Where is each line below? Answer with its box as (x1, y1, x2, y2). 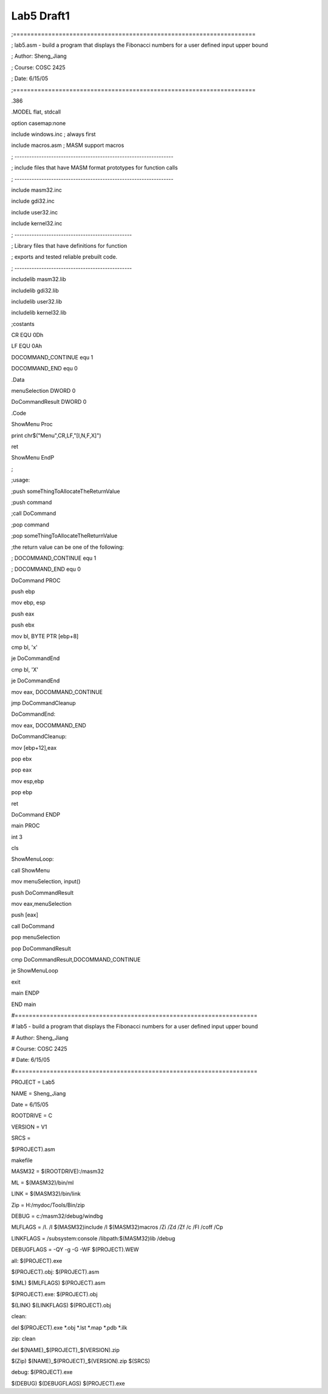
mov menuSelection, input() (11, 878, 81, 885)
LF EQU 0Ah (11, 342, 43, 350)
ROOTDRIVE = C (11, 1112, 53, 1120)
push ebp (11, 588, 35, 595)
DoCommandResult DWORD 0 (11, 398, 87, 406)
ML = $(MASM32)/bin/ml (11, 1178, 74, 1186)
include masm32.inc (11, 186, 62, 194)
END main (11, 1001, 36, 1008)
